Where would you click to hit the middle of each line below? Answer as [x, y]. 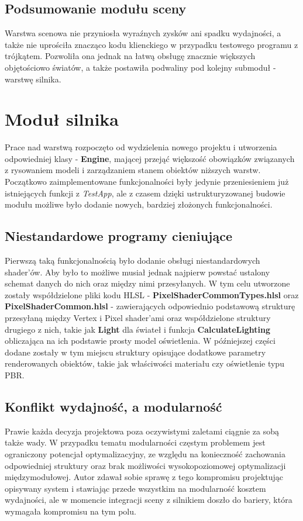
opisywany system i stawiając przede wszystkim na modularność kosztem [135, 488]
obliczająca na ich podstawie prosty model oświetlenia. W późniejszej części [140, 341]
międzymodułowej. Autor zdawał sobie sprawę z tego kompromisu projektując [144, 477]
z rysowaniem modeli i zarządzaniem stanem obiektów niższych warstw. [133, 170]
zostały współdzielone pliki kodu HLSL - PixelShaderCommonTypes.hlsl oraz [152, 294]
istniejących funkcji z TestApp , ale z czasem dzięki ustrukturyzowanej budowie [145, 193]
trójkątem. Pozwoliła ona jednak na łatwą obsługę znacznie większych [130, 56]
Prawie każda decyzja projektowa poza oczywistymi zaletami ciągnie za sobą [142, 431]
